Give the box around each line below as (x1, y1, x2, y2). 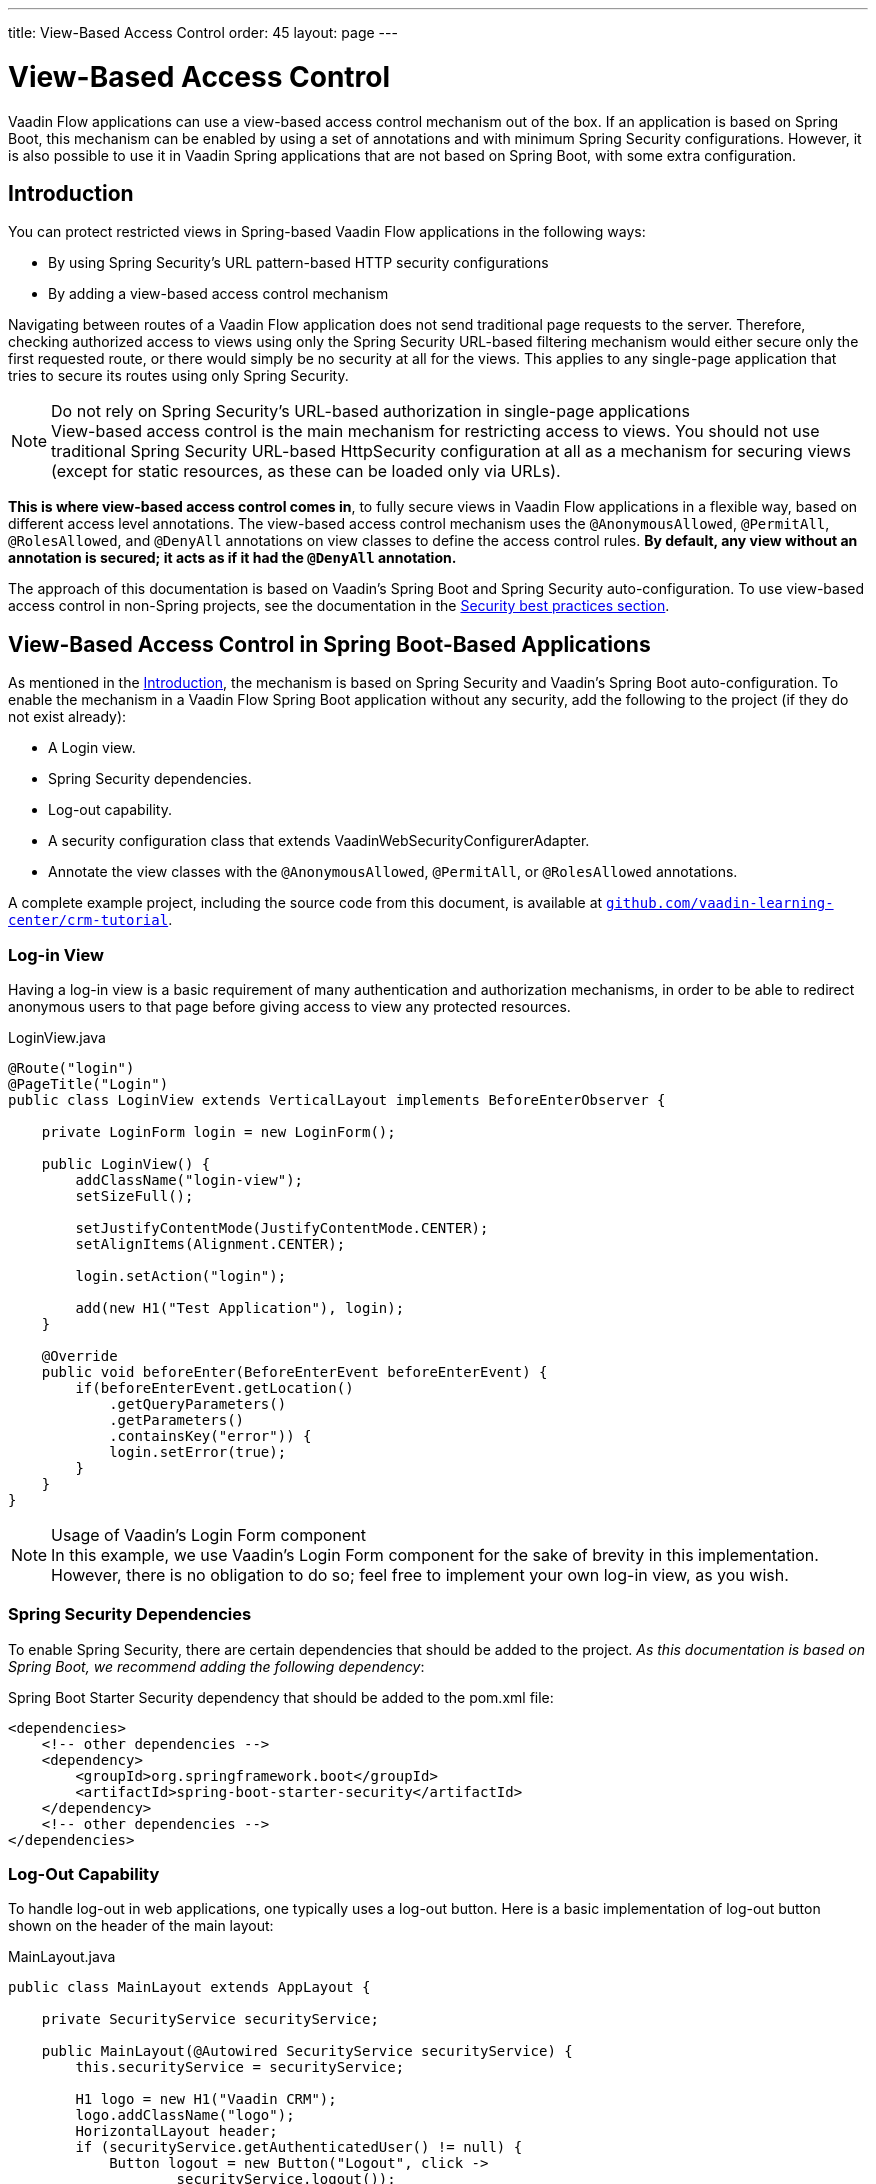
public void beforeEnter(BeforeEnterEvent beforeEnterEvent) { (41, 1363, 548, 1380)
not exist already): (8, 708, 127, 726)
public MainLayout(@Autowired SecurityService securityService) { (41, 2043, 573, 2060)
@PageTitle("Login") (8, 1075, 169, 1092)
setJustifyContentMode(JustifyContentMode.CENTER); (75, 1219, 489, 1236)
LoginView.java (8, 1028, 106, 1046)
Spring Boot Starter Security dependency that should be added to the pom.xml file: (8, 1688, 554, 1706)
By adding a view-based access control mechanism (48, 285, 389, 303)
